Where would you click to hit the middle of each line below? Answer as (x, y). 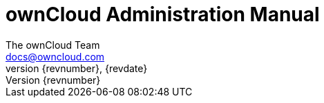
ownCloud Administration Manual (163, 14)
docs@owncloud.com (55, 56)
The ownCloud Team (53, 45)
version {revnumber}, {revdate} (77, 68)
